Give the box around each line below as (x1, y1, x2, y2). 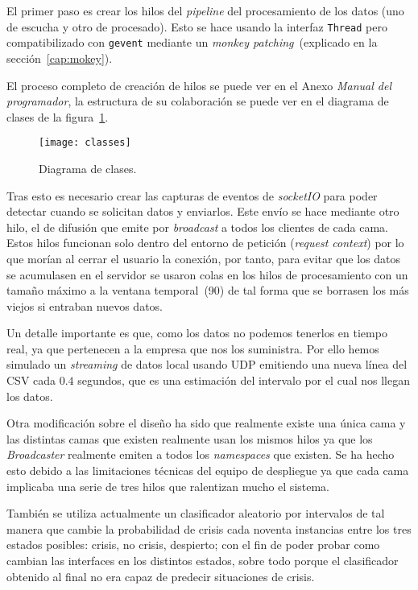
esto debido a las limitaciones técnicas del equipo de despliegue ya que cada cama (6, 462, 409, 479)
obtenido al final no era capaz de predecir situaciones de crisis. (6, 567, 315, 584)
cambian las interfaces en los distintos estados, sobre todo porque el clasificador (6, 552, 399, 568)
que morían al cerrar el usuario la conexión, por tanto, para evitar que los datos (6, 250, 401, 266)
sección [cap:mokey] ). (6, 49, 113, 66)
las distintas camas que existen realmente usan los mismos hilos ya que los (6, 430, 373, 447)
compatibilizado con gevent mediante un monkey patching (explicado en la (6, 34, 378, 51)
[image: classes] (39, 137, 131, 149)
